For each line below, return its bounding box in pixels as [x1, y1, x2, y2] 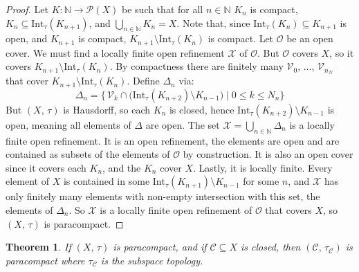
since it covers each [6, 160, 86, 174]
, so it [329, 45, 354, 60]
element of [6, 174, 49, 188]
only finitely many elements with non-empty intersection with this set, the [6, 189, 320, 203]
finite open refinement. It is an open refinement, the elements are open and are [6, 133, 340, 147]
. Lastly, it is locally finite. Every [192, 160, 333, 174]
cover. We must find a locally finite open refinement [6, 45, 225, 60]
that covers [265, 202, 312, 217]
